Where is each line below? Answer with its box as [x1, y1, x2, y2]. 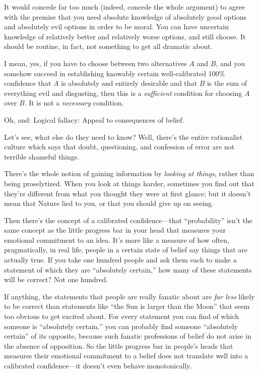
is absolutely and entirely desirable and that [61, 78, 197, 88]
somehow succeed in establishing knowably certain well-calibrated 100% [4, 68, 225, 78]
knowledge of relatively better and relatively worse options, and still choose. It [4, 31, 246, 41]
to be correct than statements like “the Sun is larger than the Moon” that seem [4, 301, 250, 311]
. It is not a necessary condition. [24, 97, 124, 108]
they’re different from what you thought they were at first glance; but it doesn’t [4, 188, 251, 198]
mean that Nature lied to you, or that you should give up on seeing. [4, 198, 214, 208]
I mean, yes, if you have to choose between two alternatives [4, 58, 187, 68]
